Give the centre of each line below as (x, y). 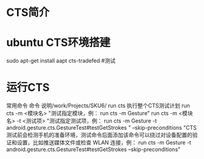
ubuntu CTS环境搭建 (58, 43)
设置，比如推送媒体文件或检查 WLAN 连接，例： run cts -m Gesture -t (104, 143)
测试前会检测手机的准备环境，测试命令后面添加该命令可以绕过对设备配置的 (99, 135)
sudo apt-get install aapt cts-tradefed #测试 (61, 61)
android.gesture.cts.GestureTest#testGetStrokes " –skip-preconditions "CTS (102, 128)
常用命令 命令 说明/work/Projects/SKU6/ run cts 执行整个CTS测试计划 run (98, 106)
